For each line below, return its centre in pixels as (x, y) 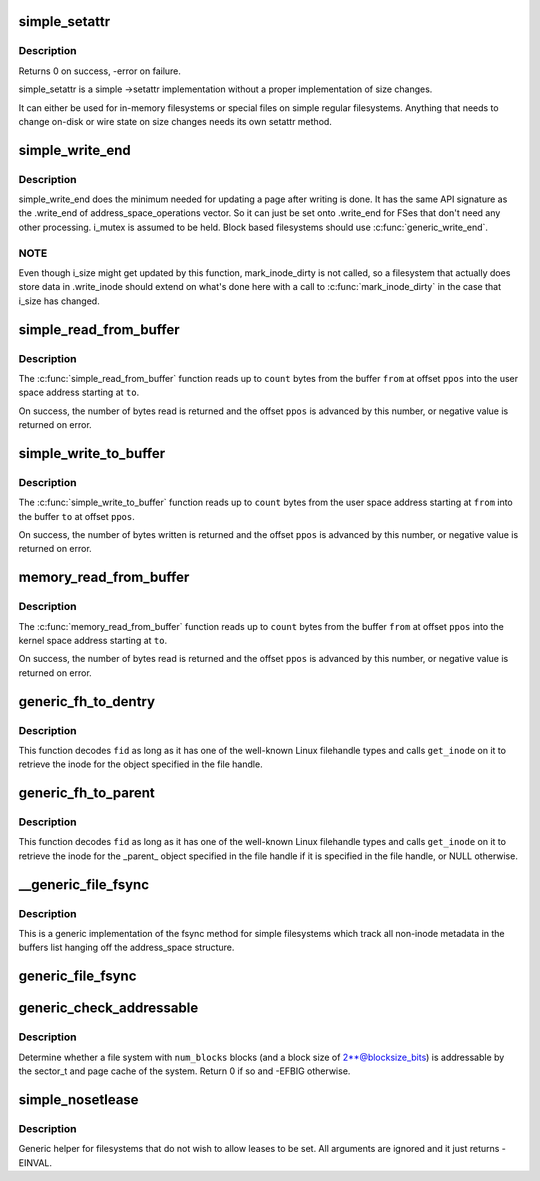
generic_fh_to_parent (86, 793)
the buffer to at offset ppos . (76, 516)
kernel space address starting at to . (93, 640)
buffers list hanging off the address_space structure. (126, 947)
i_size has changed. (59, 301)
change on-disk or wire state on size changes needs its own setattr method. (175, 121)
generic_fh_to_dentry (86, 701)
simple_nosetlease (78, 1099)
